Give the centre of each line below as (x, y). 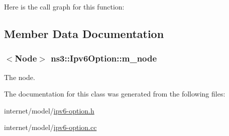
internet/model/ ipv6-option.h (49, 110)
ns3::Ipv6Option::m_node (104, 58)
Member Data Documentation (84, 33)
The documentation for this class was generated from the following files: (115, 94)
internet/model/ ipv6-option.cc (50, 127)
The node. (20, 77)
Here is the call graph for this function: (64, 6)
